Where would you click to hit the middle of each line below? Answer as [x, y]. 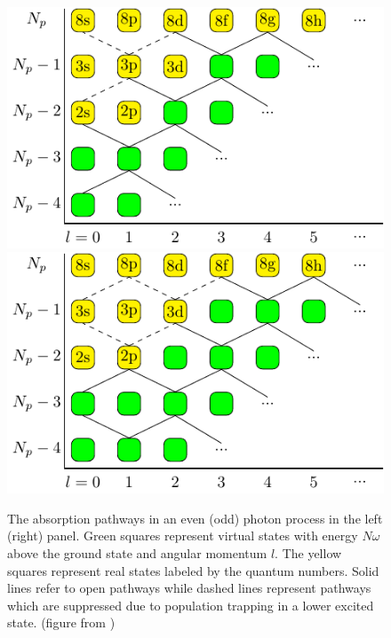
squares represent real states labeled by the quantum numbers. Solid [193, 570]
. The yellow [308, 553]
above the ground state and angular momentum [137, 553]
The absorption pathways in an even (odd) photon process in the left [195, 518]
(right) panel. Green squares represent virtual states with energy [183, 536]
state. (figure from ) [61, 622]
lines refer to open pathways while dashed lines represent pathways [189, 588]
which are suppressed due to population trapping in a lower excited [191, 605]
